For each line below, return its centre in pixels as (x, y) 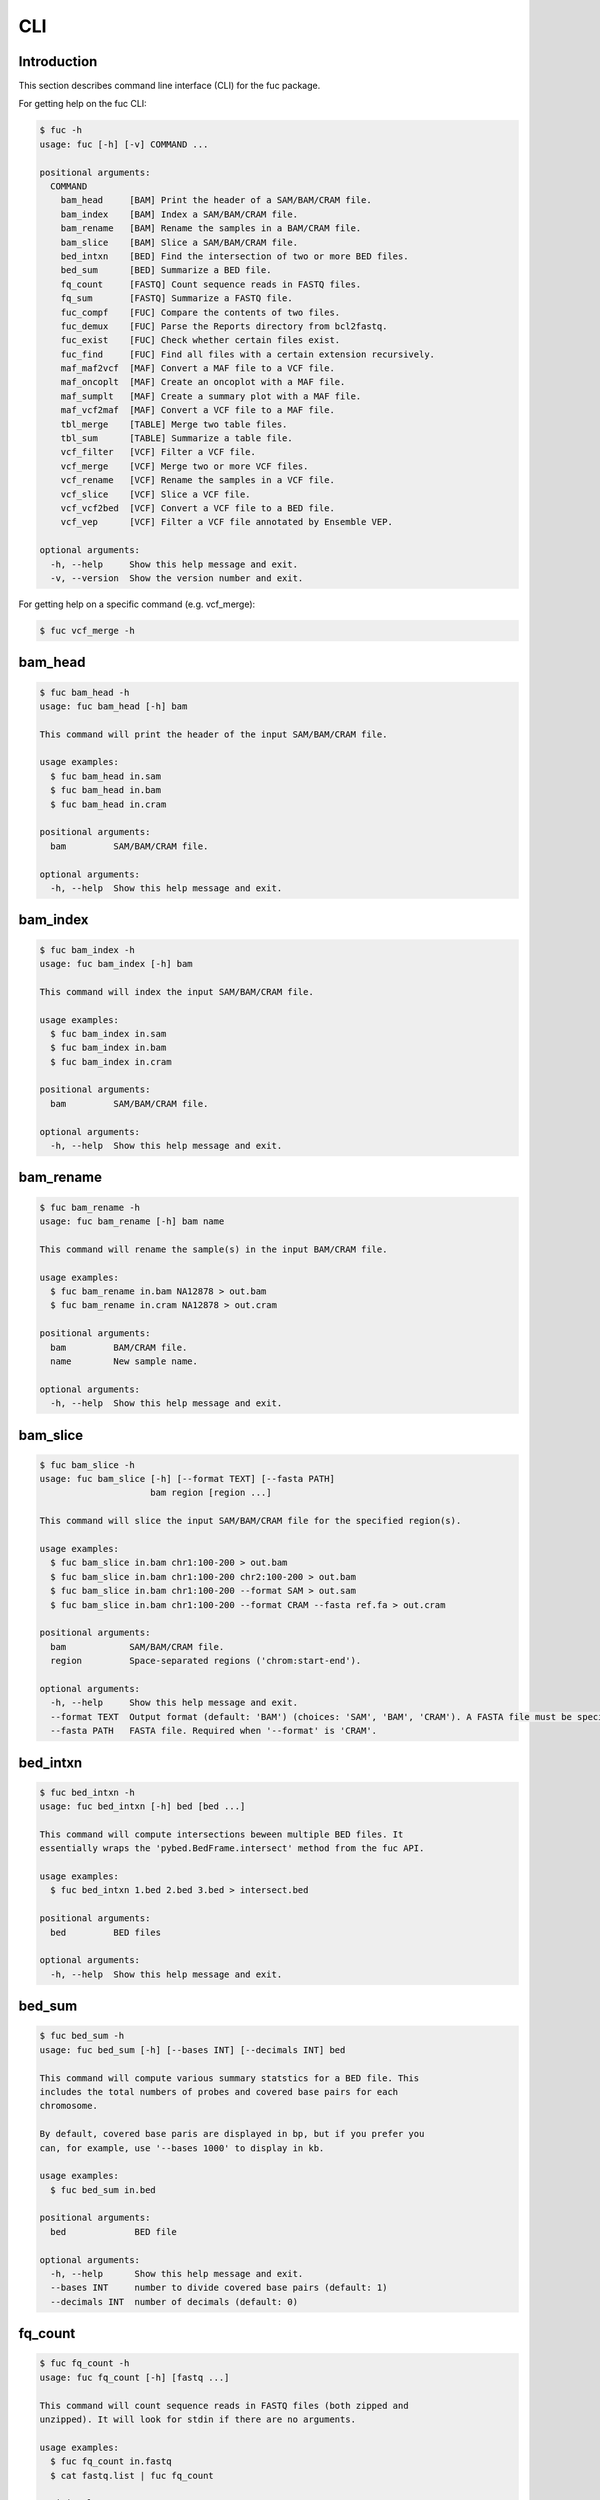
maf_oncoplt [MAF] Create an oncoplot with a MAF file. (203, 382)
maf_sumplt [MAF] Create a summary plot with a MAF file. (211, 396)
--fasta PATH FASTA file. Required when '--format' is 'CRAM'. (214, 1731)
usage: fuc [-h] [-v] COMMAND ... (124, 144)
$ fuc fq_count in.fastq (111, 2461)
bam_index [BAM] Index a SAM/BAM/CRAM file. (179, 214)
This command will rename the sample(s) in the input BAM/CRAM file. (213, 1249)
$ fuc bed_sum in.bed (103, 2189)
